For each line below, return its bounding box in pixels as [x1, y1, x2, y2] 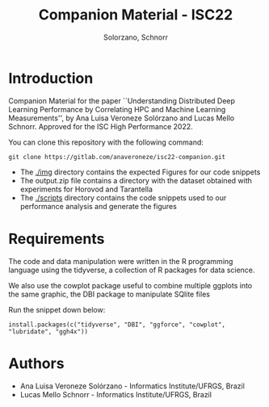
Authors [8, 354, 65, 372]
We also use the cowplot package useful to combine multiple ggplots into [8, 280, 253, 290]
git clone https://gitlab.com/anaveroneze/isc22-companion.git [8, 153, 226, 161]
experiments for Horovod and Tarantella [19, 184, 153, 194]
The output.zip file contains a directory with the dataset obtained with [19, 175, 253, 185]
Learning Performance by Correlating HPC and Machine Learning [8, 104, 226, 114]
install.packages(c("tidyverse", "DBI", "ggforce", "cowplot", [8, 321, 226, 329]
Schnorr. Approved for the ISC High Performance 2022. [8, 121, 193, 131]
